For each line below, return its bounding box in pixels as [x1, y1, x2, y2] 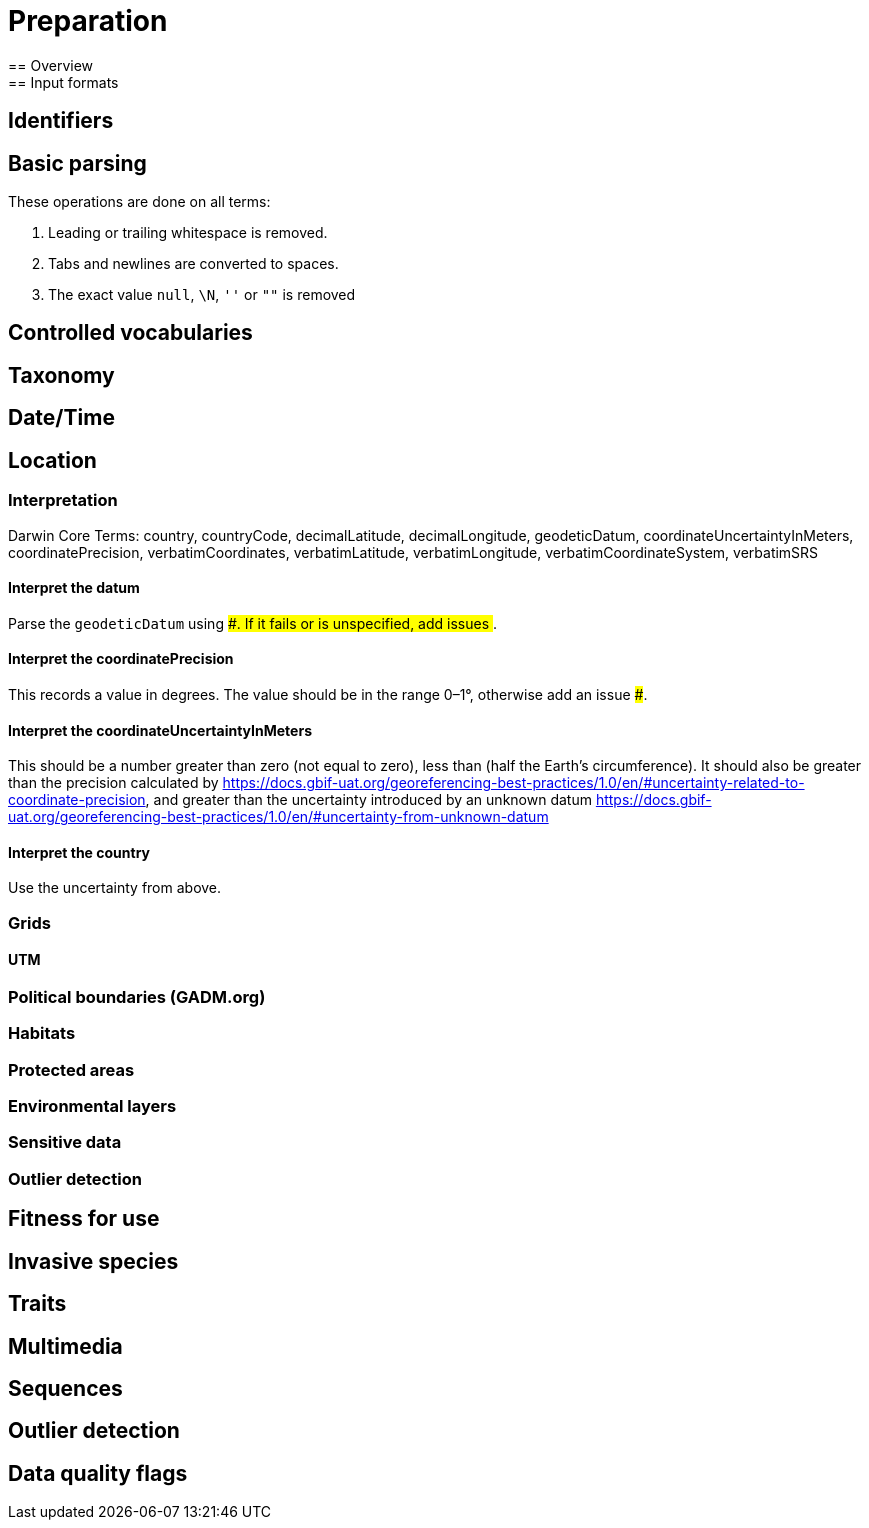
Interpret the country [8, 843, 151, 861]
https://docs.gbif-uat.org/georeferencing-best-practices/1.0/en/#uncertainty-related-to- [222, 774, 805, 792]
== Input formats [8, 73, 119, 91]
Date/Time [8, 405, 115, 431]
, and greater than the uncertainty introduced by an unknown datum [145, 791, 592, 809]
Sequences [8, 1375, 123, 1401]
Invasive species [8, 1248, 179, 1274]
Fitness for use [8, 1206, 160, 1232]
